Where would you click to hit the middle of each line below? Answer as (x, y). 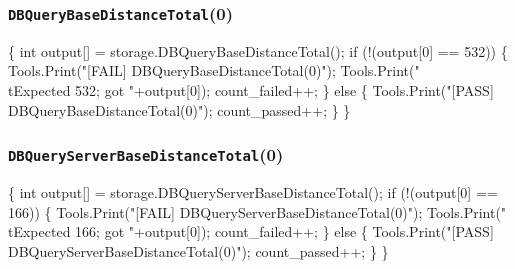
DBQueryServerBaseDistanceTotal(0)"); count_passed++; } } (198, 250)
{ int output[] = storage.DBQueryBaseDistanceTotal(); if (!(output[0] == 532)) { (258, 50)
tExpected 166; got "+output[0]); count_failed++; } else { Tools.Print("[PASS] (251, 231)
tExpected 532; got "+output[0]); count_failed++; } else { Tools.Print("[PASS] (251, 89)
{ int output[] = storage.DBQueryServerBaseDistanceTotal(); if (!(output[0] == (253, 191)
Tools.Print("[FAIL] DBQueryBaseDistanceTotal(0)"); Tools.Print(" (214, 70)
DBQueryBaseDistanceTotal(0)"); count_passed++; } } (179, 109)
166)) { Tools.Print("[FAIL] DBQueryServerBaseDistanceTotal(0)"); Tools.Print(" (257, 211)
